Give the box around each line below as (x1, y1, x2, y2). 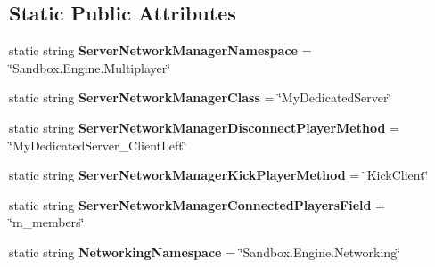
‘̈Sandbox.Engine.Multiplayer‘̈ (9, 58, 171, 77)
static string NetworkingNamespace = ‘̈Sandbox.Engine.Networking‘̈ (9, 242, 401, 261)
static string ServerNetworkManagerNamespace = (9, 41, 312, 60)
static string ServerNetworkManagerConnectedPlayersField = (9, 195, 386, 214)
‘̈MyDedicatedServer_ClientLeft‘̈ (9, 135, 187, 154)
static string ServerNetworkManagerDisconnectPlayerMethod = (9, 117, 399, 136)
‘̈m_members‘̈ (9, 213, 85, 231)
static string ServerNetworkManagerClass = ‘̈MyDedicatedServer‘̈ (9, 88, 392, 107)
